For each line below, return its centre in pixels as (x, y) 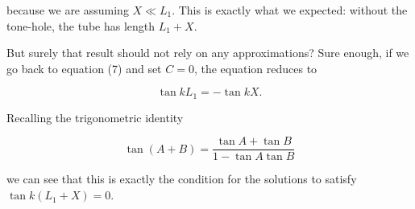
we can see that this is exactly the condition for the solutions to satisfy (182, 179)
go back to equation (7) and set (84, 68)
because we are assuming (68, 10)
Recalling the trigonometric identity (95, 117)
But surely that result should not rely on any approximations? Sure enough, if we (208, 53)
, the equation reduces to (255, 68)
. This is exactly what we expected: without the (290, 10)
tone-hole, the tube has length (81, 25)
